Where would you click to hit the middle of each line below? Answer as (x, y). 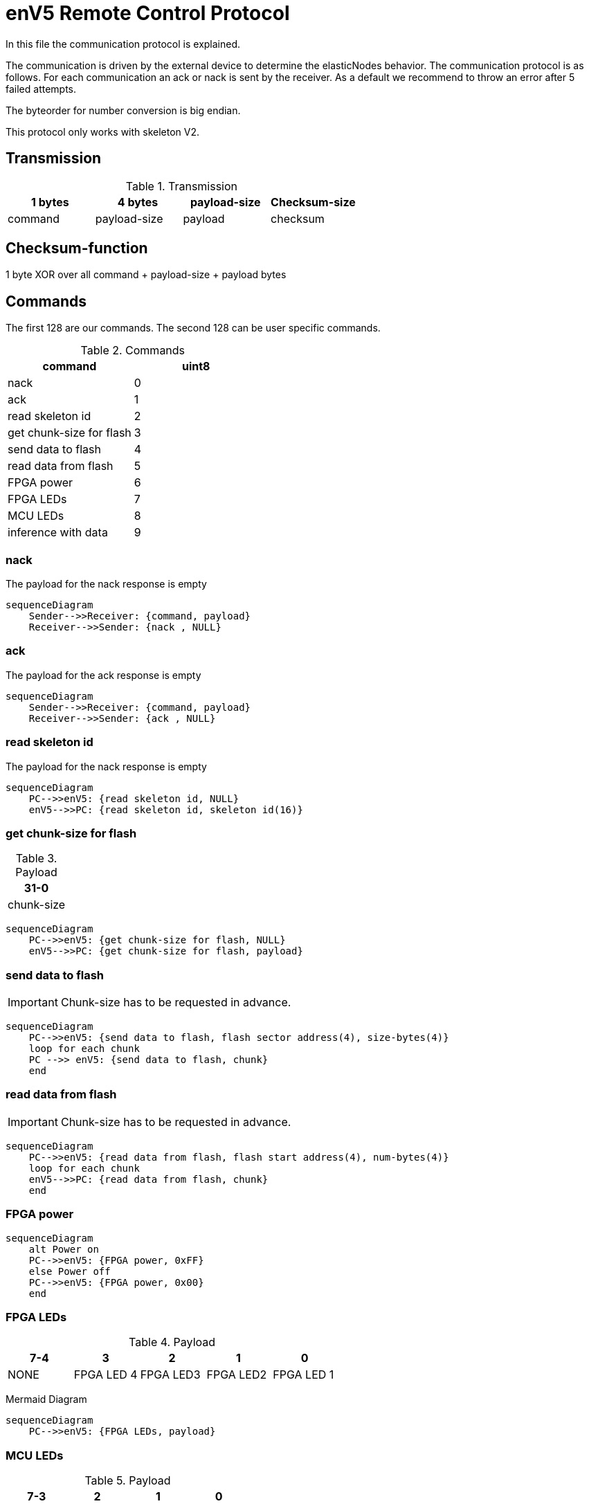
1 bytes (50, 202)
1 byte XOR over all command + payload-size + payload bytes (146, 275)
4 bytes (138, 202)
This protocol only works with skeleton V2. (103, 131)
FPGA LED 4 (106, 1375)
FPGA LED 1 (303, 1375)
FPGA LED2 (237, 1375)
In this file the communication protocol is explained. (123, 44)
